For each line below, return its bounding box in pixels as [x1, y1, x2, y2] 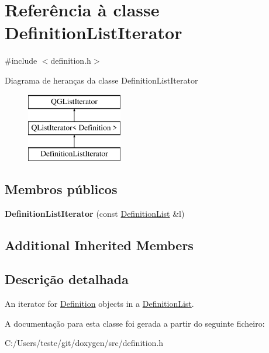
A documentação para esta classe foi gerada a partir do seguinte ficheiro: [5, 317, 265, 329]
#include [5, 54, 37, 67]
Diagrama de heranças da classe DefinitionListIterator [5, 74, 198, 86]
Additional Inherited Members [5, 236, 194, 254]
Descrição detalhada [5, 270, 129, 288]
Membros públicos [5, 179, 118, 198]
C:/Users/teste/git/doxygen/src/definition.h [5, 337, 164, 349]
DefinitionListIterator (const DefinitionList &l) [5, 207, 185, 219]
